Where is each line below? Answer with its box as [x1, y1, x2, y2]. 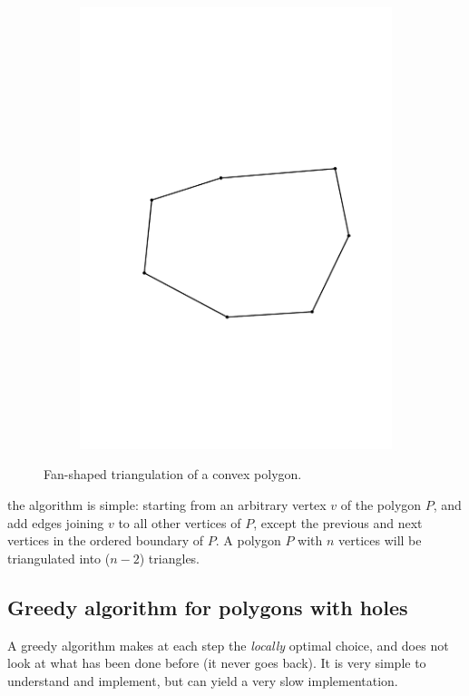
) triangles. [139, 548, 200, 567]
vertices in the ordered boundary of [7, 531, 204, 550]
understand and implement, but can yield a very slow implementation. [7, 671, 398, 690]
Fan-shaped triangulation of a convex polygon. [44, 465, 302, 484]
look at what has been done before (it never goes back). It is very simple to [7, 653, 426, 672]
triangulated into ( [7, 548, 111, 567]
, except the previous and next [253, 513, 423, 532]
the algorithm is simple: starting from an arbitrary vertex [7, 495, 327, 514]
